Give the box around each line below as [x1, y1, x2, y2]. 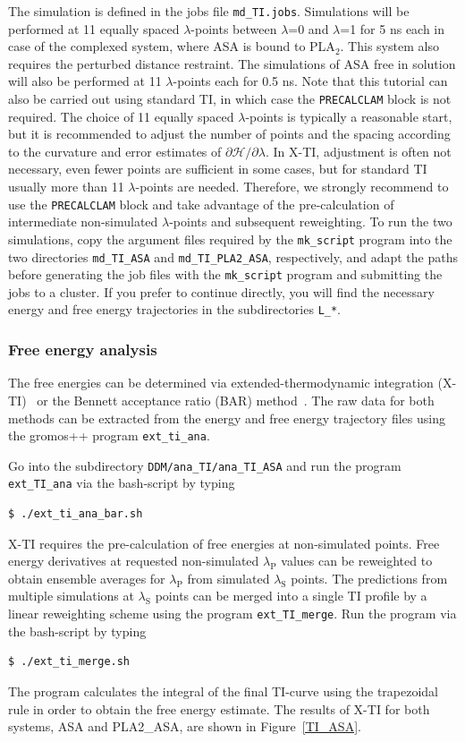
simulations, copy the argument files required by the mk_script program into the [8, 229, 452, 248]
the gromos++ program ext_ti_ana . [8, 426, 210, 445]
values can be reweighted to [281, 551, 433, 570]
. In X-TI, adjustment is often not [265, 141, 452, 160]
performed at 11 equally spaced [8, 19, 180, 38]
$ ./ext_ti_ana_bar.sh [8, 507, 143, 521]
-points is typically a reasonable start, [245, 107, 452, 125]
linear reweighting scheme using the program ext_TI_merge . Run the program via [8, 604, 457, 623]
